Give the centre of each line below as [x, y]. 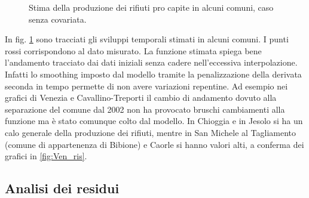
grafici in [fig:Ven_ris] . [46, 156]
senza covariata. [58, 19]
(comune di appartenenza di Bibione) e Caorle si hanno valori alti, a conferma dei [154, 144]
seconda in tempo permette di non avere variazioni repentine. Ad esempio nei [146, 86]
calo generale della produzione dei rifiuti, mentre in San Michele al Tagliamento [151, 132]
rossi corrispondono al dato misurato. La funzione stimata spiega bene [133, 50]
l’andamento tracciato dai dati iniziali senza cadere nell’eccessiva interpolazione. [151, 62]
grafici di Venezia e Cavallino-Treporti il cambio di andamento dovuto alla [141, 98]
